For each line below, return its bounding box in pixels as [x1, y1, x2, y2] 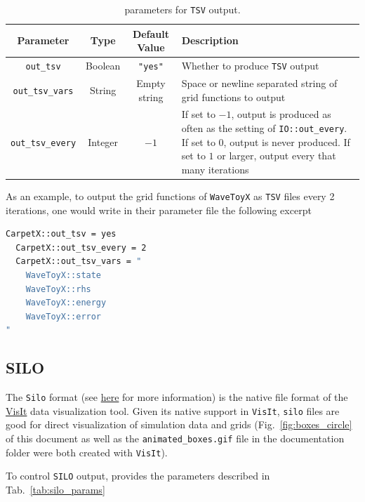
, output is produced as [231, 107, 331, 121]
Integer [88, 134, 119, 149]
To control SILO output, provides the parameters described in [6, 468, 270, 483]
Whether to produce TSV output [181, 58, 319, 73]
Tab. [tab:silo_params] [6, 482, 105, 497]
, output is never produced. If [223, 134, 350, 149]
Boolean [86, 58, 121, 73]
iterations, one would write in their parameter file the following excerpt [6, 202, 312, 217]
